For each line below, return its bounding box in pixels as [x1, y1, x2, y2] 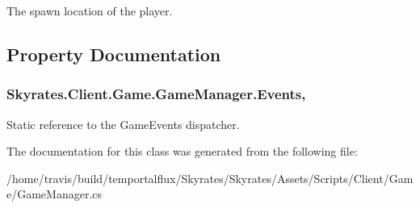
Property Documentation [6, 41, 221, 66]
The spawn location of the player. [6, 2, 173, 19]
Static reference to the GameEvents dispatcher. [6, 115, 240, 132]
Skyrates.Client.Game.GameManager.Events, [6, 84, 306, 104]
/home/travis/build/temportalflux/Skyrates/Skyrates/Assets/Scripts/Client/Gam [6, 169, 414, 186]
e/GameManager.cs [6, 185, 103, 202]
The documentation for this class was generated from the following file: [6, 143, 358, 160]
